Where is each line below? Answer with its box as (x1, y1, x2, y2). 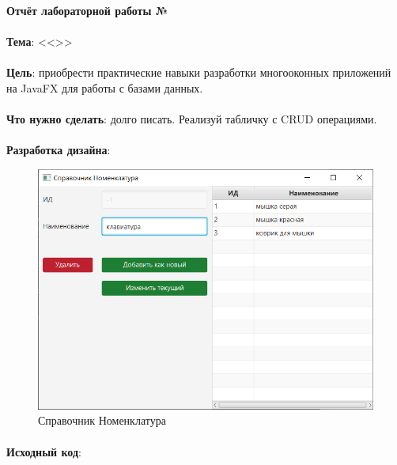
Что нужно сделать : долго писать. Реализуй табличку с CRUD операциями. (6, 111, 377, 127)
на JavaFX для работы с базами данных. (6, 79, 203, 96)
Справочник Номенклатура (38, 412, 166, 429)
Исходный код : (6, 443, 81, 459)
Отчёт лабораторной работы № (6, 2, 168, 18)
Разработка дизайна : (6, 142, 111, 158)
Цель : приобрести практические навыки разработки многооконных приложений (6, 64, 391, 81)
